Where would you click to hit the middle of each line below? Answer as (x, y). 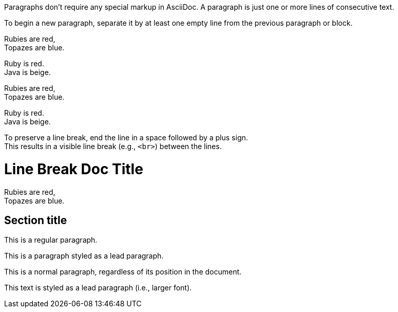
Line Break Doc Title (74, 169)
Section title (36, 220)
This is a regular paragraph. (51, 240)
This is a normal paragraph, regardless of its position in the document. (123, 272)
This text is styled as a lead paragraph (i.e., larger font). (98, 288)
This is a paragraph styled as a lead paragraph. (84, 256)
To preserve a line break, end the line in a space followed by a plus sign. (126, 137)
